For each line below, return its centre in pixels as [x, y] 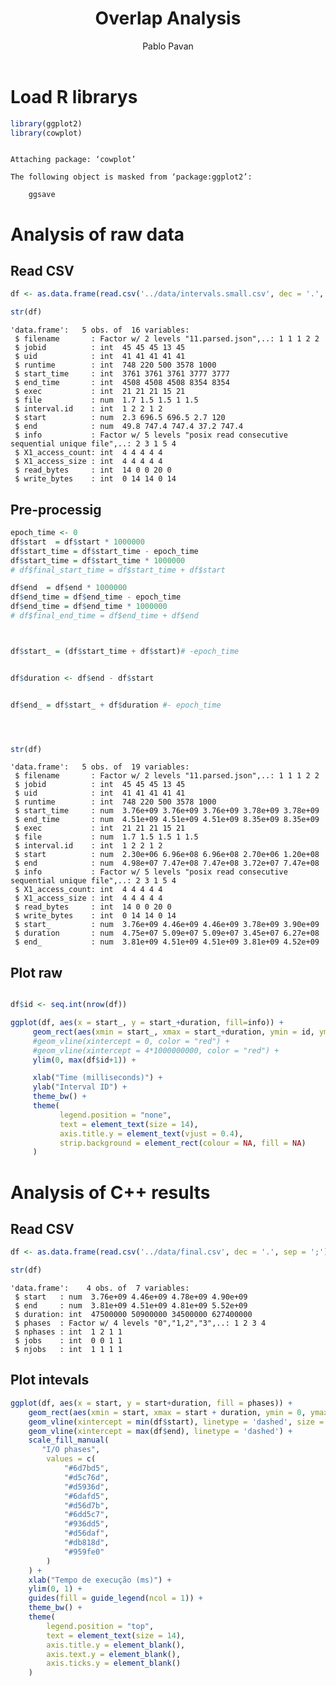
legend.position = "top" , [100, 1626]
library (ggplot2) [46, 123]
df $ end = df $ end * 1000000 [69, 588]
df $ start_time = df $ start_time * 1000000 [98, 560]
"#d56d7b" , [86, 1505]
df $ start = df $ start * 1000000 [77, 542]
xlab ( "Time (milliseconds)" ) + [97, 1078]
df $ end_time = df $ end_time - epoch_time [96, 597]
